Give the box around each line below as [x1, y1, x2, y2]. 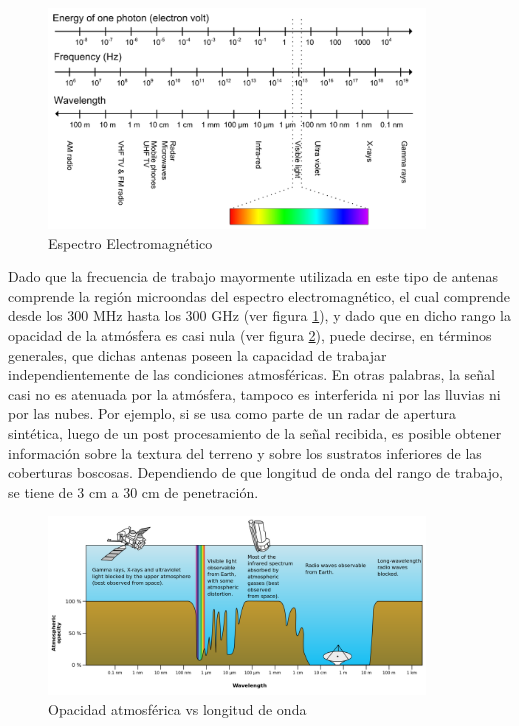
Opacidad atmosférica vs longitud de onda [48, 698, 307, 719]
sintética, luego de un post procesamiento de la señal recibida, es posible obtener [8, 423, 502, 444]
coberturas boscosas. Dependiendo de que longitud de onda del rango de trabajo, [8, 462, 503, 483]
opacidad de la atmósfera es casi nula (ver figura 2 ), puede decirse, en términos [8, 325, 492, 346]
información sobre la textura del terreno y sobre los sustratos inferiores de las [8, 442, 482, 463]
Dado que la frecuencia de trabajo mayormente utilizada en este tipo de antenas [8, 266, 499, 287]
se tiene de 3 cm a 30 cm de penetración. [8, 481, 259, 502]
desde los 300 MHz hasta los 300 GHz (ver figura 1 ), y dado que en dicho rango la [8, 305, 511, 326]
